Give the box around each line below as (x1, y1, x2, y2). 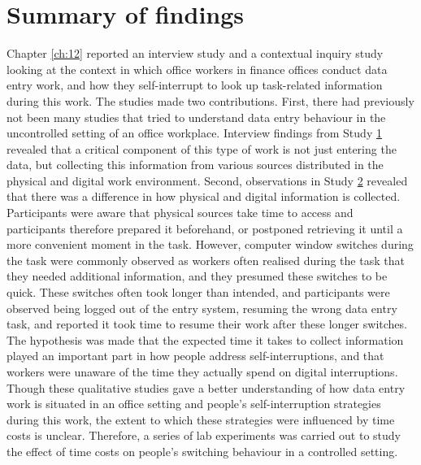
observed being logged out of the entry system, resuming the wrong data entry (7, 299, 397, 316)
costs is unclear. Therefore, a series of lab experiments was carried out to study (7, 427, 401, 444)
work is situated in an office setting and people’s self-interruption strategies (7, 395, 381, 412)
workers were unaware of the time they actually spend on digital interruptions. (7, 363, 398, 380)
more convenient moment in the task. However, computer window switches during (7, 236, 414, 253)
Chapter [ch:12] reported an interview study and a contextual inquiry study (7, 45, 384, 62)
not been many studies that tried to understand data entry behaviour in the (7, 108, 386, 125)
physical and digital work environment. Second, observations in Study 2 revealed (7, 172, 408, 189)
